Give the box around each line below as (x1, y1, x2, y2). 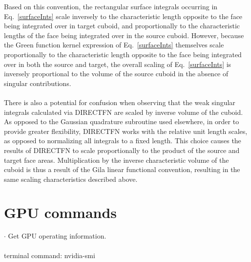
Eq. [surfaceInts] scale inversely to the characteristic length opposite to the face (4, 11, 243, 21)
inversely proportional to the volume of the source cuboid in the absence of (4, 68, 229, 79)
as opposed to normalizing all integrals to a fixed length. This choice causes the (4, 135, 241, 146)
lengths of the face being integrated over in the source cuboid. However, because (4, 30, 244, 40)
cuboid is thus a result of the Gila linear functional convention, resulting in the (4, 164, 240, 175)
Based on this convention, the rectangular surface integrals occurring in (4, 1, 218, 11)
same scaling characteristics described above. (4, 174, 138, 184)
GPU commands (4, 202, 117, 222)
